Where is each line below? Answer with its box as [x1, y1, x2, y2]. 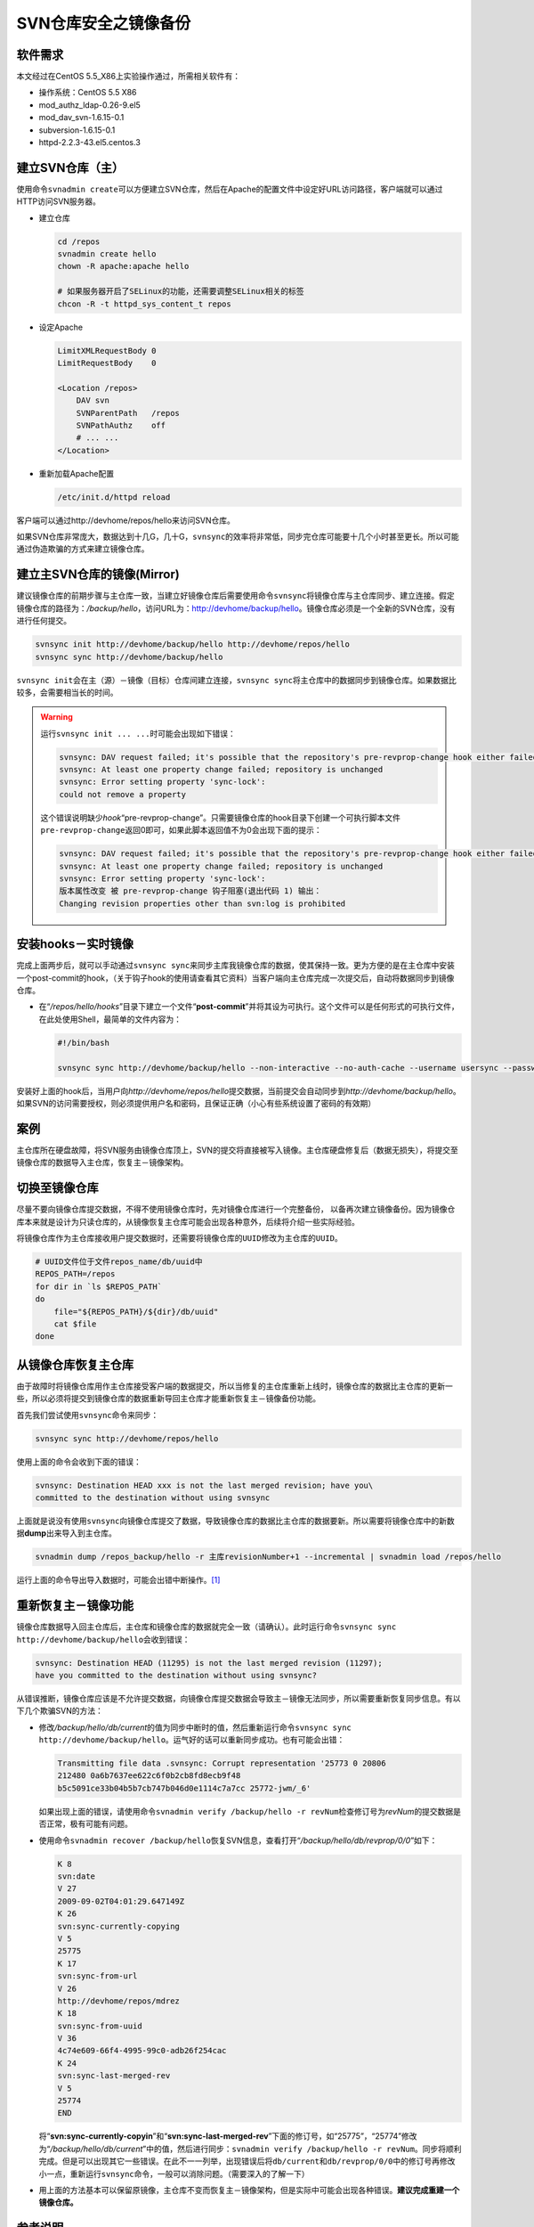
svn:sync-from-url [57, 1971, 138, 1981]
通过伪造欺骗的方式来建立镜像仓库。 [16, 543, 150, 554]
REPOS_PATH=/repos [35, 1269, 116, 1279]
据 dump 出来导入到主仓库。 [16, 1528, 117, 1538]
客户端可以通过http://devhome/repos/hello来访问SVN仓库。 [16, 515, 236, 526]
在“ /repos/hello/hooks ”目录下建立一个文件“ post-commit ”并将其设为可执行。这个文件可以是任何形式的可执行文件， [38, 1001, 459, 1012]
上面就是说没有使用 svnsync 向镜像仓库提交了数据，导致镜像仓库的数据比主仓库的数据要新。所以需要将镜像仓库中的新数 [16, 1515, 456, 1526]
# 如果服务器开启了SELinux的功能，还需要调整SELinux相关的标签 [57, 286, 304, 297]
